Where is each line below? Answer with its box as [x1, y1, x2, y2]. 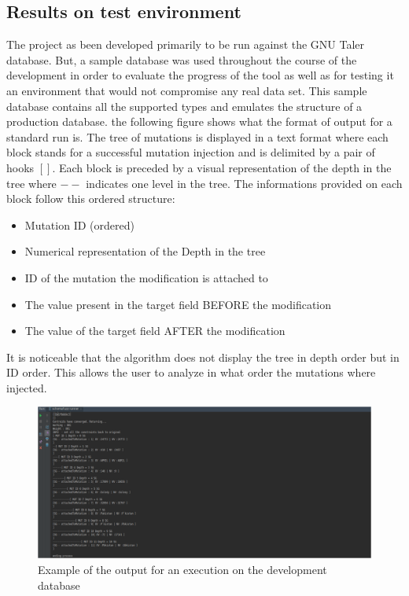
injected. [6, 379, 47, 395]
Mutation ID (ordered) [24, 216, 134, 233]
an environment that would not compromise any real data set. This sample [6, 82, 367, 98]
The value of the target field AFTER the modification [24, 322, 286, 339]
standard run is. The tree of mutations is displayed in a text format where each [6, 128, 389, 145]
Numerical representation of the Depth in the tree [24, 243, 266, 259]
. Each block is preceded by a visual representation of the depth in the [52, 159, 392, 175]
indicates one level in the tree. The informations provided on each [86, 175, 403, 191]
